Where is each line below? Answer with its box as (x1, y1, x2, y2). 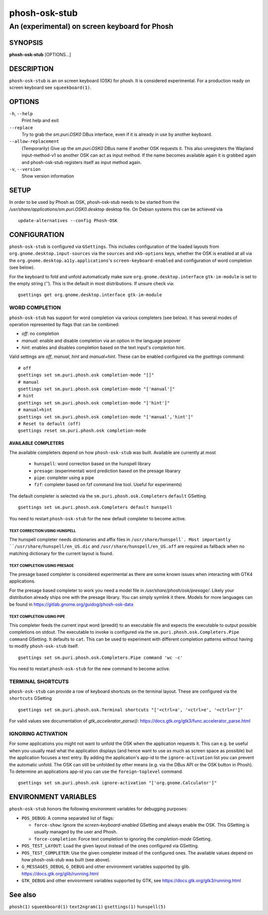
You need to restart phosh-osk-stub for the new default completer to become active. (9, 515, 186, 521)
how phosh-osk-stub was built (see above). (21, 856, 111, 862)
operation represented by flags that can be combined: (9, 321, 120, 328)
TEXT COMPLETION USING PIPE (9, 614, 66, 619)
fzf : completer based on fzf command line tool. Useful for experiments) (34, 482, 182, 488)
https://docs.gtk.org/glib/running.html (21, 870, 99, 877)
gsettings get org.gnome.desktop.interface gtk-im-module (18, 292, 162, 298)
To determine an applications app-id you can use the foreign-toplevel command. (9, 768, 183, 774)
